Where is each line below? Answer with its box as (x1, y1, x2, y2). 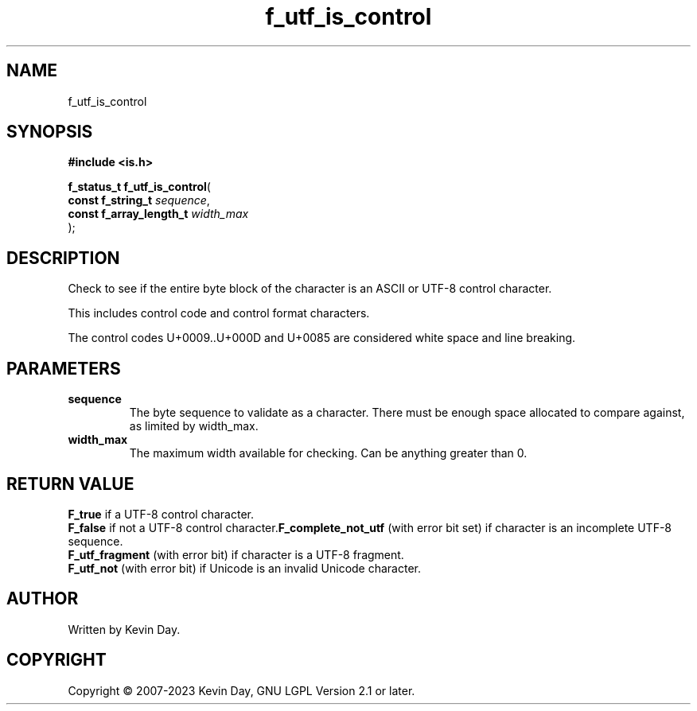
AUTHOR (6, 589, 79, 609)
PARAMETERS (6, 358, 121, 379)
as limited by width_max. (129, 419, 259, 433)
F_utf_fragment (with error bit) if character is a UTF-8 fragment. (68, 547, 404, 561)
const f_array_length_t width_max (68, 207, 249, 221)
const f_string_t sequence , (68, 193, 210, 208)
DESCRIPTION (6, 247, 120, 268)
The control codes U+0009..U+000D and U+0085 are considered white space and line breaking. (68, 331, 576, 345)
